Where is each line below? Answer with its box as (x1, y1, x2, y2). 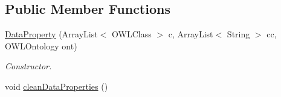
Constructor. (5, 60, 52, 72)
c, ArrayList (168, 28, 213, 40)
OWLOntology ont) (5, 39, 77, 52)
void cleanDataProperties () (5, 80, 108, 92)
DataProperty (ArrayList (5, 28, 98, 40)
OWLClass (112, 28, 152, 40)
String (227, 28, 250, 40)
